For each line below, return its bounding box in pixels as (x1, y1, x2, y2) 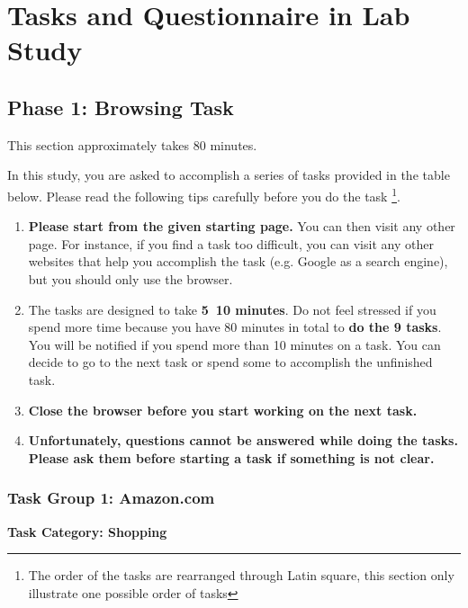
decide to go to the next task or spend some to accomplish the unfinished (28, 353, 433, 371)
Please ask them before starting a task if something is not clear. (28, 448, 435, 467)
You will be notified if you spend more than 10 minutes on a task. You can (28, 335, 441, 353)
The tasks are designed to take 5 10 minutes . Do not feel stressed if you (28, 300, 436, 318)
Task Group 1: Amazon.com (7, 487, 215, 509)
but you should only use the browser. (28, 269, 233, 288)
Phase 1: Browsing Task (7, 93, 234, 121)
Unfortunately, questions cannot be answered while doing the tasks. (28, 431, 458, 450)
